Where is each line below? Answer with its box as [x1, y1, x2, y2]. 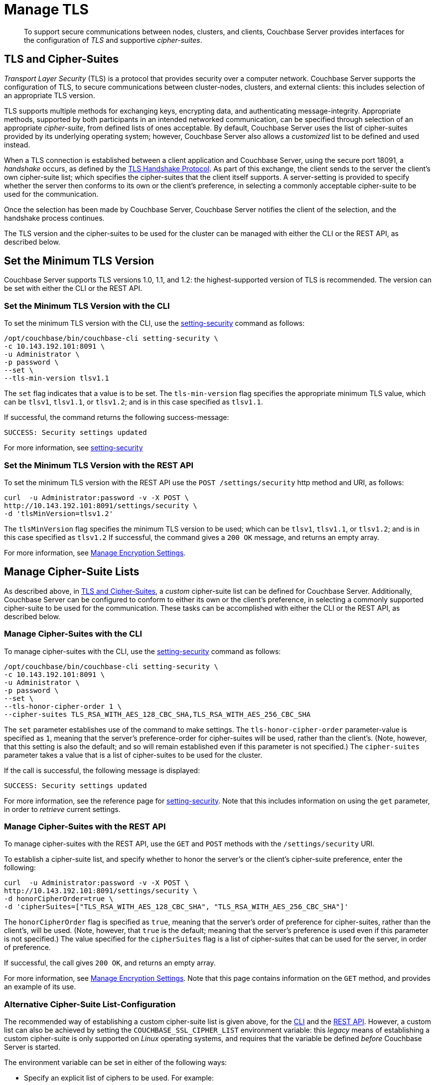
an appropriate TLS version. [4, 91, 95, 100]
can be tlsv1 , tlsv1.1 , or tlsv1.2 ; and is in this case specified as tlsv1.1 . [4, 398, 263, 407]
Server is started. [4, 1043, 60, 1052]
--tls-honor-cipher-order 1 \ [4, 702, 122, 710]
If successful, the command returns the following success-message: [4, 413, 229, 422]
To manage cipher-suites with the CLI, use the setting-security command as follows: [4, 647, 281, 656]
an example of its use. [4, 982, 76, 991]
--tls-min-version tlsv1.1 [4, 374, 109, 383]
